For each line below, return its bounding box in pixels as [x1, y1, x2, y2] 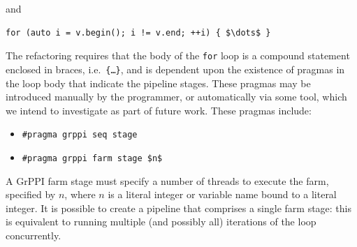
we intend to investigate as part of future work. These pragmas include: [6, 103, 312, 117]
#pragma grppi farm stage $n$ [22, 153, 163, 163]
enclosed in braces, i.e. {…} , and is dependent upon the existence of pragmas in [6, 61, 345, 76]
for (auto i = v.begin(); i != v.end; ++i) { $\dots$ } [6, 27, 271, 38]
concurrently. [6, 227, 61, 242]
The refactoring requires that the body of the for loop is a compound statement [6, 48, 350, 63]
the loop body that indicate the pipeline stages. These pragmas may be [6, 75, 311, 90]
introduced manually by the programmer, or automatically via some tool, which [6, 89, 347, 104]
